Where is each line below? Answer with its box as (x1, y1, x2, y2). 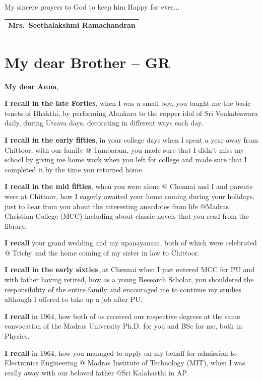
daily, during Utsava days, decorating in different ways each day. (5, 117, 203, 128)
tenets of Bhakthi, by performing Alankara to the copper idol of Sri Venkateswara (5, 107, 258, 118)
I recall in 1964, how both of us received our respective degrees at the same (5, 310, 240, 321)
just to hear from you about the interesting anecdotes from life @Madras (5, 201, 229, 211)
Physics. (5, 331, 30, 341)
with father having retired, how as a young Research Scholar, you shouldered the (5, 274, 254, 285)
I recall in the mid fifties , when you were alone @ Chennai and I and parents (5, 181, 253, 192)
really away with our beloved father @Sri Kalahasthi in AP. (5, 367, 188, 377)
